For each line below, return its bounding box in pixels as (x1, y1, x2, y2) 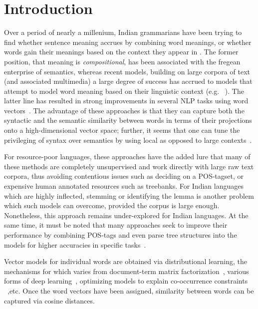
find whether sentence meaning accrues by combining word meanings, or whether (4, 36, 252, 47)
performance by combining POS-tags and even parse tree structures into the (4, 230, 237, 240)
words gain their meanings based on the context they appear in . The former (4, 46, 239, 57)
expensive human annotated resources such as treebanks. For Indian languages (4, 181, 244, 191)
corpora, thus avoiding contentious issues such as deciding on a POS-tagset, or (4, 171, 244, 181)
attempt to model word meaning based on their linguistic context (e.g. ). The (4, 85, 244, 96)
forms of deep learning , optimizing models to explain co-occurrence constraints (4, 276, 248, 286)
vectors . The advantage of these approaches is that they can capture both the (4, 105, 245, 115)
